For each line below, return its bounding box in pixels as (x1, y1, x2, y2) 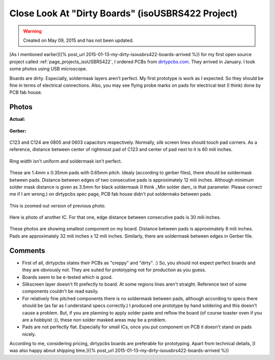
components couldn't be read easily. (22, 288, 99, 294)
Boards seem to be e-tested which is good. (22, 274, 113, 280)
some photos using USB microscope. (9, 66, 88, 72)
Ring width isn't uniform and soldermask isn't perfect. (9, 158, 122, 164)
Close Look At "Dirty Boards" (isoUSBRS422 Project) (9, 8, 238, 19)
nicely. (22, 331, 36, 337)
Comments (9, 246, 45, 255)
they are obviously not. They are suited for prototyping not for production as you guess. (22, 267, 206, 273)
